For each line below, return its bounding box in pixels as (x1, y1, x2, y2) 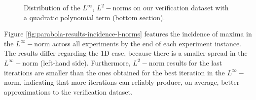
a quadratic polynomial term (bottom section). (24, 12, 165, 22)
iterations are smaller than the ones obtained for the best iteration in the (4, 67, 225, 77)
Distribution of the (24, 2, 80, 12)
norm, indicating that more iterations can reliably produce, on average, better (4, 77, 240, 87)
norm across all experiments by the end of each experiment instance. (34, 38, 242, 48)
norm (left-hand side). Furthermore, (22, 57, 131, 67)
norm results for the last (148, 57, 222, 67)
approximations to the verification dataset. (4, 86, 133, 97)
